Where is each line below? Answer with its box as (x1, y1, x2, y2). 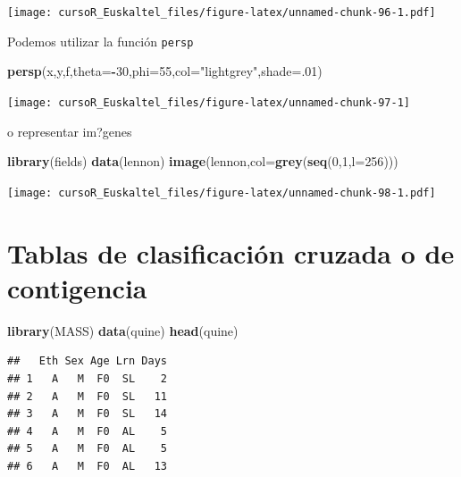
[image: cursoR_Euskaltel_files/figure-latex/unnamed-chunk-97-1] (7, 96, 411, 109)
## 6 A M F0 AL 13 (7, 459, 167, 473)
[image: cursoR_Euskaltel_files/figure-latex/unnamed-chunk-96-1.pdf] (7, 6, 436, 19)
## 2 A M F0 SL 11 (7, 389, 167, 403)
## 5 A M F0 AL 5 (7, 442, 167, 456)
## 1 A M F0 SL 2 (7, 372, 167, 385)
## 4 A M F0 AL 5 (7, 424, 167, 438)
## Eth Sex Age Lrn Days (7, 355, 167, 368)
